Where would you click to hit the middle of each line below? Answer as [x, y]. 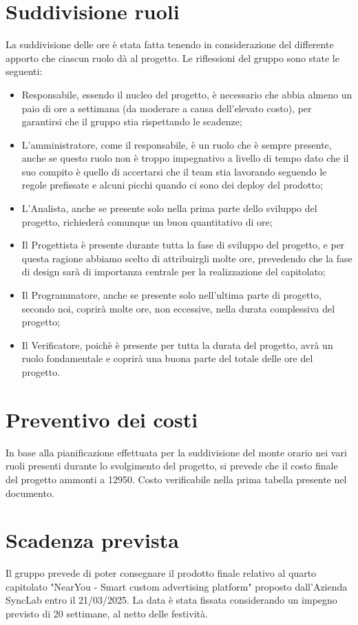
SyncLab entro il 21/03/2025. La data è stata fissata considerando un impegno [171, 600]
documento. [30, 492]
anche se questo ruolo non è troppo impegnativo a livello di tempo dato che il [185, 158]
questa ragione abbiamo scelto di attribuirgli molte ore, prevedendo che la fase [187, 258]
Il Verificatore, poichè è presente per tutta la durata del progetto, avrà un [177, 345]
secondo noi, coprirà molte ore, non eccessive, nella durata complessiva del [178, 308]
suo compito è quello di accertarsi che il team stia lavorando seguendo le [174, 171]
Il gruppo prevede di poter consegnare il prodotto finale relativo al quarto [161, 573]
